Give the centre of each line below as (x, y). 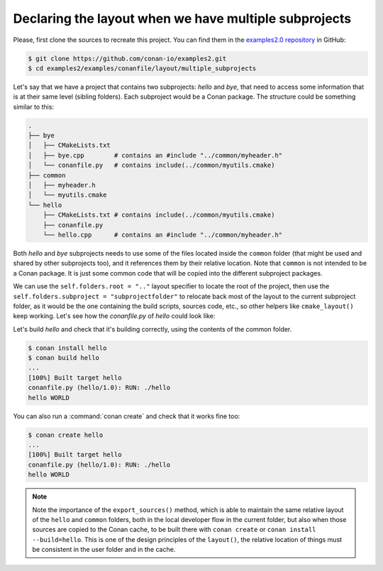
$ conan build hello (63, 358)
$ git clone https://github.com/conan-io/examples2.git (127, 58)
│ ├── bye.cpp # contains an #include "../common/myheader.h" (155, 155)
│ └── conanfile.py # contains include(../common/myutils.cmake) (151, 165)
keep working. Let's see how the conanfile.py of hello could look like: (114, 316)
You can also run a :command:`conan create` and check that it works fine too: (127, 416)
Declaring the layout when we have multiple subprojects (182, 18)
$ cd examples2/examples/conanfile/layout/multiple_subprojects (142, 68)
